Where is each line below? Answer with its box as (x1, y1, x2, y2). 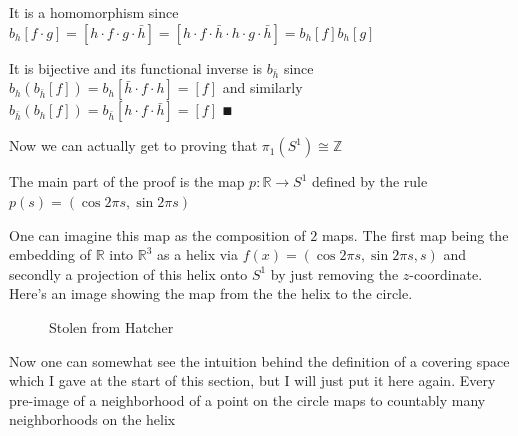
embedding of (9, 244, 92, 265)
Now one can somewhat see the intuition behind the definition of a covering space (9, 350, 510, 371)
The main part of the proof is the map (9, 171, 245, 192)
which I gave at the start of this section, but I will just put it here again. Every (9, 370, 496, 391)
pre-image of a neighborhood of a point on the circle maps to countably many (9, 389, 486, 410)
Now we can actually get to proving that (9, 135, 258, 156)
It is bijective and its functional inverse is (9, 57, 263, 78)
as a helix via (157, 244, 239, 265)
